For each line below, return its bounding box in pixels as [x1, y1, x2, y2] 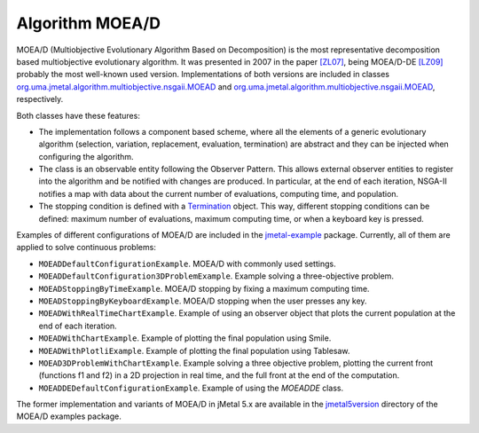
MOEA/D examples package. [16, 411, 122, 421]
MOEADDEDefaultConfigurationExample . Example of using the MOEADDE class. [38, 382, 344, 393]
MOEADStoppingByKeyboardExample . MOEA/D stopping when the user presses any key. [38, 295, 367, 306]
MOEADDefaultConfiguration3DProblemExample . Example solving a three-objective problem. [38, 271, 395, 281]
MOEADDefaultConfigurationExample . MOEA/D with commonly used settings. [38, 258, 336, 269]
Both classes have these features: [16, 110, 141, 121]
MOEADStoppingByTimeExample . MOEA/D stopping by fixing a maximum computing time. [38, 283, 370, 294]
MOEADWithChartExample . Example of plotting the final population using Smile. [38, 333, 332, 343]
